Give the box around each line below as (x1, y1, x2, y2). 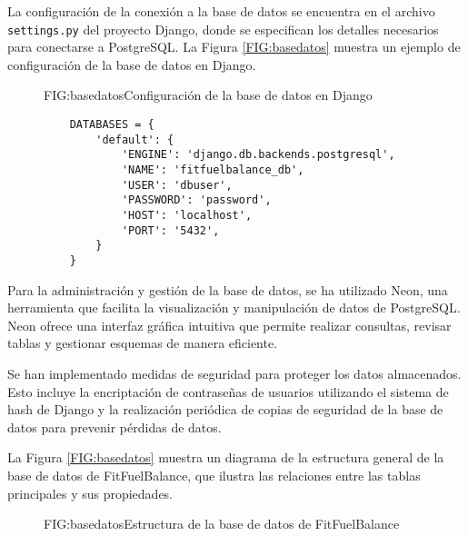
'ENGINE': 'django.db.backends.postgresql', (121, 148, 395, 162)
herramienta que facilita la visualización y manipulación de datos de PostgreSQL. (7, 298, 461, 317)
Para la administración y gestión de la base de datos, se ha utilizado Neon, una (7, 280, 448, 299)
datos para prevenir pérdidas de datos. (7, 417, 222, 436)
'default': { (95, 133, 174, 146)
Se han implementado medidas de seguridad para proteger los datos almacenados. (7, 363, 462, 382)
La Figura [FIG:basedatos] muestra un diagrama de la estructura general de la (7, 448, 444, 467)
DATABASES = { (69, 118, 154, 132)
